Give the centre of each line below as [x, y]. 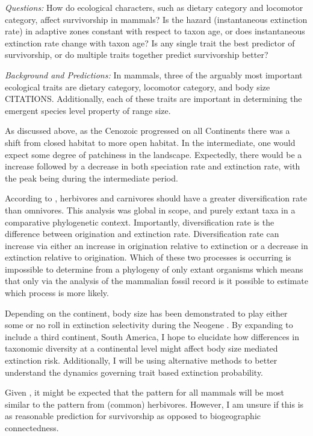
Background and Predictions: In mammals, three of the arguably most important [154, 74]
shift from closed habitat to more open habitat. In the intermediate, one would [150, 142]
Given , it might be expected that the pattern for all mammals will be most [144, 392]
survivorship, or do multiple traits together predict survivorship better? [137, 55]
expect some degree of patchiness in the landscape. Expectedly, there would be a [153, 154]
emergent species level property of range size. [88, 110]
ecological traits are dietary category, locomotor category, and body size [138, 87]
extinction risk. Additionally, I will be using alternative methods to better [141, 360]
